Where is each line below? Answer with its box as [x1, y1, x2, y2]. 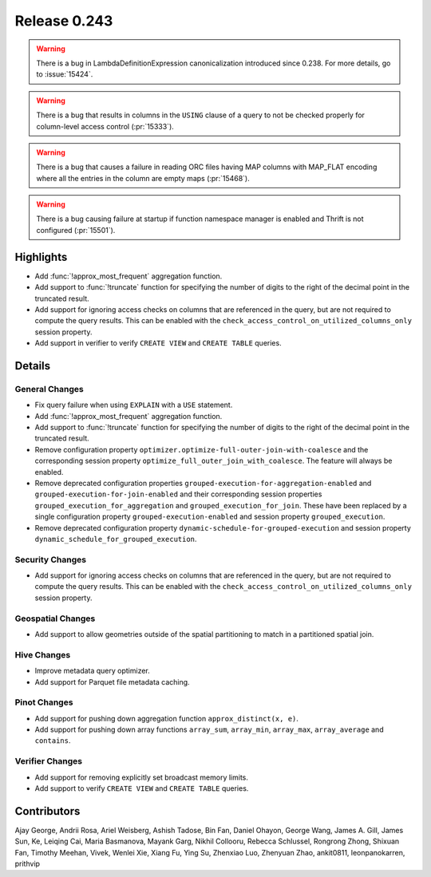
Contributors [14, 804, 81, 818]
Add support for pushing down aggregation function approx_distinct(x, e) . [34, 713, 299, 723]
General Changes [14, 383, 84, 394]
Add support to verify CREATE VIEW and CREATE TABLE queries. [34, 783, 249, 793]
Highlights [14, 250, 68, 263]
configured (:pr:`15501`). [36, 225, 116, 235]
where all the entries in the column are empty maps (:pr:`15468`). [36, 173, 251, 183]
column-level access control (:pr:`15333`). [36, 121, 175, 131]
